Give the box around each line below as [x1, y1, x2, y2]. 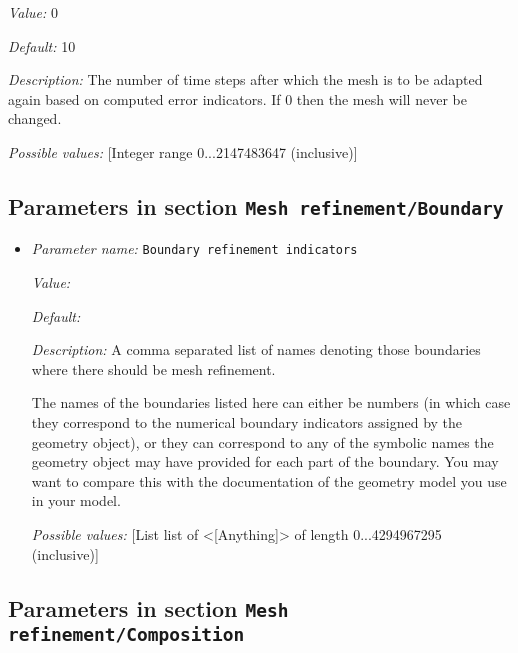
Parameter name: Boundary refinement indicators [31, 238, 358, 259]
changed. [8, 108, 62, 129]
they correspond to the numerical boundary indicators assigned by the [31, 411, 463, 432]
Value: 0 [8, 2, 58, 22]
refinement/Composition [8, 624, 245, 646]
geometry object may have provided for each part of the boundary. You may [31, 451, 499, 472]
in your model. [31, 490, 121, 511]
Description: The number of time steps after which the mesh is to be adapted [8, 69, 483, 90]
